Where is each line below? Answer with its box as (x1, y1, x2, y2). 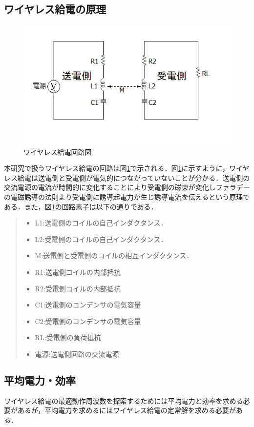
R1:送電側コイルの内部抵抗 (35, 266, 121, 277)
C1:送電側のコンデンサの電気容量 (35, 300, 141, 310)
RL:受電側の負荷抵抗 (35, 332, 101, 343)
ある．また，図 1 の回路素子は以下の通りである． (4, 201, 158, 211)
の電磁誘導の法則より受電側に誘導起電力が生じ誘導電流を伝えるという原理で (4, 191, 250, 202)
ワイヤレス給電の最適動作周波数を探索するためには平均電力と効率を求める (4, 395, 243, 406)
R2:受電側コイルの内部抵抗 (35, 283, 121, 293)
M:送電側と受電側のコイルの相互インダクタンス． (35, 250, 193, 261)
